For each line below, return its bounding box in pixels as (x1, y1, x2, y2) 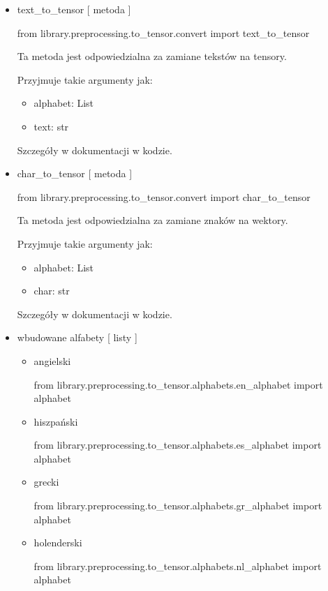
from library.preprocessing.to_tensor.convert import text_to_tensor (17, 25, 310, 40)
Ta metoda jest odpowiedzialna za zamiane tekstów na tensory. (17, 49, 287, 63)
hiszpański (33, 414, 78, 428)
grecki (33, 474, 59, 489)
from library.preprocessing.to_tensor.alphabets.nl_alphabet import (33, 558, 322, 573)
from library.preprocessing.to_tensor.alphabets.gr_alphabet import (33, 498, 322, 513)
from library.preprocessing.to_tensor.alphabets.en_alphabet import (33, 377, 323, 391)
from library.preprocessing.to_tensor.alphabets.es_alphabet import (33, 437, 322, 452)
